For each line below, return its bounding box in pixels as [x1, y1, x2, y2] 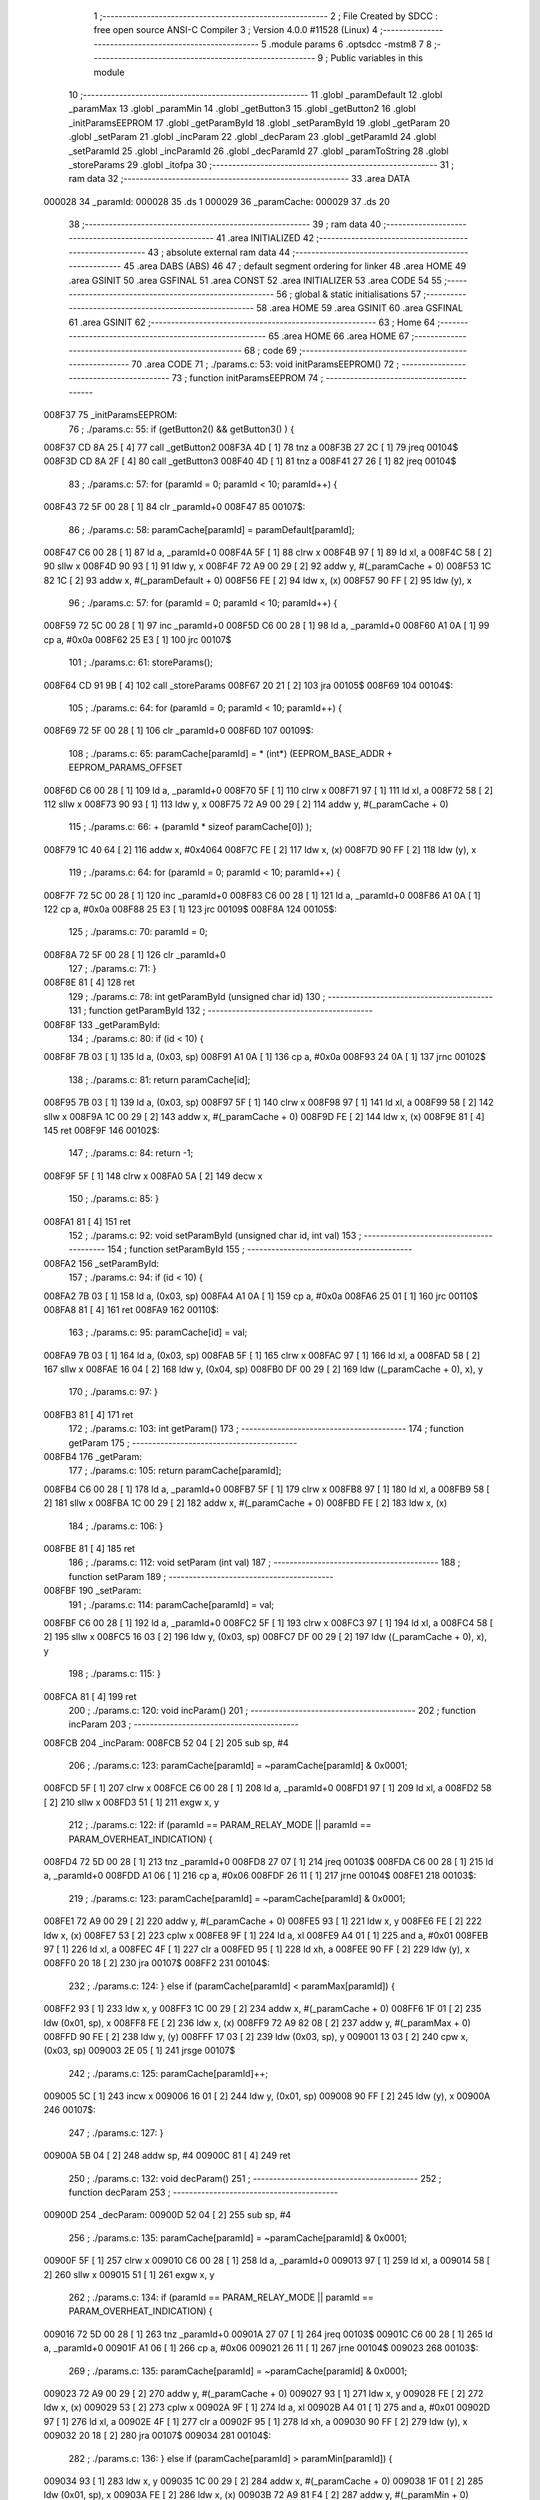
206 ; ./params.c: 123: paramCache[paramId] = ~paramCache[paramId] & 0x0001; [68, 1760, 408, 1772]
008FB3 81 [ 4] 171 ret [43, 1408, 134, 1420]
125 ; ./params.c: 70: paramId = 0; [68, 926, 209, 938]
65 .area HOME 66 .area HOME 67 [268, 330, 410, 342]
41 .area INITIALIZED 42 [215, 232, 315, 244]
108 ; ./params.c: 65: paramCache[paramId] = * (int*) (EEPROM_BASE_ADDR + [68, 747, 393, 759]
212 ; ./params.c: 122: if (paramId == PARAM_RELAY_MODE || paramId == [68, 1819, 372, 1831]
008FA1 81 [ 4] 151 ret [43, 1215, 131, 1227]
